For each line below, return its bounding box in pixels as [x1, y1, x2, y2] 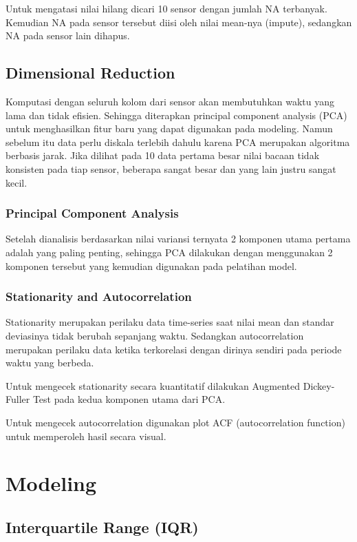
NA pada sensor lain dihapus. [6, 28, 130, 43]
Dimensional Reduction [6, 62, 175, 83]
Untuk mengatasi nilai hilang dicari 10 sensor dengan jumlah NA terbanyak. [6, 1, 327, 15]
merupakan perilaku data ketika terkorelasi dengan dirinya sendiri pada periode [6, 342, 342, 356]
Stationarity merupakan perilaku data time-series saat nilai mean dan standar [6, 315, 334, 329]
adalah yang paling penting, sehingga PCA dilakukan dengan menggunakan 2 [6, 244, 333, 259]
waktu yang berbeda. [6, 355, 94, 370]
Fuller [6, 392, 30, 406]
